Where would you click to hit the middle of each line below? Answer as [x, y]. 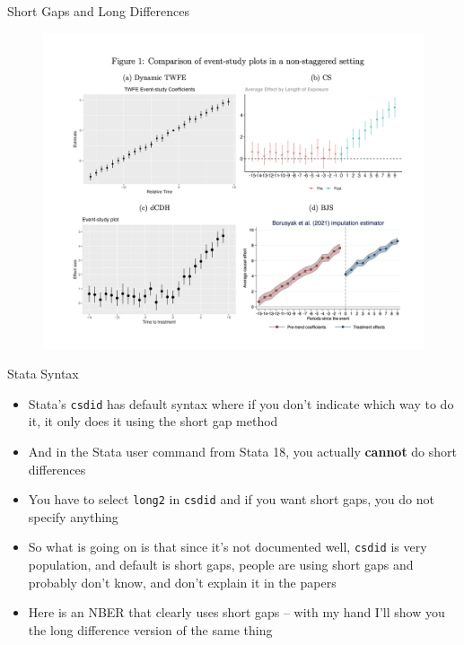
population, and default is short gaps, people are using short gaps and [221, 565]
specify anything [73, 516]
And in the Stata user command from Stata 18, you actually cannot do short [242, 451]
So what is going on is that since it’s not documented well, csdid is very [228, 547]
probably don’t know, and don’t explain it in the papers [182, 582]
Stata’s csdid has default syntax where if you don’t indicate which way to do [241, 403]
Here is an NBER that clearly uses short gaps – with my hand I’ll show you [236, 612]
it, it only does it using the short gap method [153, 421]
